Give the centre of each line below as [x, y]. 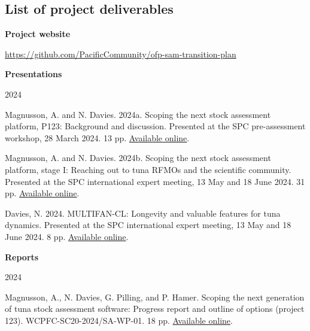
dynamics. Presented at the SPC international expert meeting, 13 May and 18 [148, 225]
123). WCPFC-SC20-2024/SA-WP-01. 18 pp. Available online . [119, 320]
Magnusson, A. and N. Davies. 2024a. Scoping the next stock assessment [138, 114]
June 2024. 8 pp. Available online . [67, 236]
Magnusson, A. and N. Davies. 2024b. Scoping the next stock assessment [138, 158]
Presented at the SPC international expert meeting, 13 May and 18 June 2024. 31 [155, 181]
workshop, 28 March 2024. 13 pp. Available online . [97, 137]
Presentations [34, 74]
